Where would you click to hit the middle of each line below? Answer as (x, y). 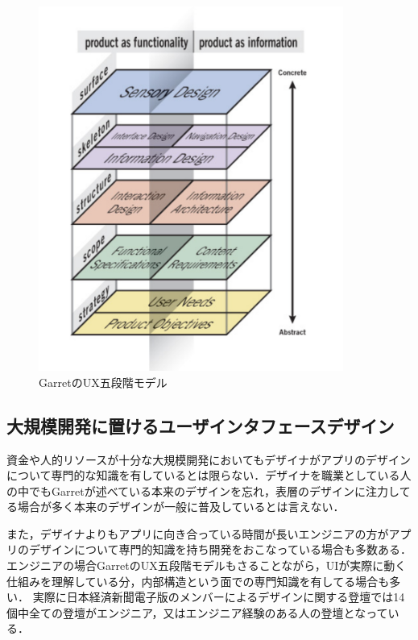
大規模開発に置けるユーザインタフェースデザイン (201, 425)
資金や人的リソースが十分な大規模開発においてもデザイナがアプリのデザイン (209, 459)
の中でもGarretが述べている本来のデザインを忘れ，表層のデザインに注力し (203, 490)
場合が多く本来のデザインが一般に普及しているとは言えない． (181, 507)
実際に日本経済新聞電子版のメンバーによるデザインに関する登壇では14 (219, 597)
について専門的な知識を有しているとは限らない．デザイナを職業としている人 (209, 475)
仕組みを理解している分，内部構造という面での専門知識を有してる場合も (198, 581)
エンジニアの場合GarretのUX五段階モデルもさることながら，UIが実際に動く (207, 565)
